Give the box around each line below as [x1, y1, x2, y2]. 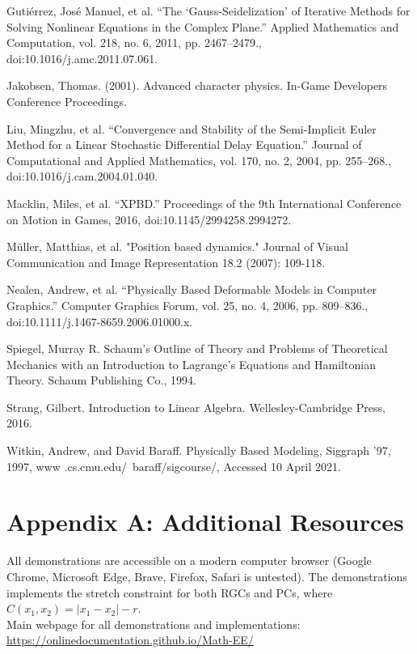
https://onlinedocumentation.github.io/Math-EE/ [6, 631, 254, 648]
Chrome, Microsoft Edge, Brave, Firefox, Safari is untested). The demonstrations [6, 567, 407, 584]
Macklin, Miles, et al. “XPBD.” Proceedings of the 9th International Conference [6, 194, 402, 211]
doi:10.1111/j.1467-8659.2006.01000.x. [6, 312, 193, 329]
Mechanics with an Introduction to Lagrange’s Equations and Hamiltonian [6, 355, 376, 372]
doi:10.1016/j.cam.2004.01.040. [6, 168, 158, 185]
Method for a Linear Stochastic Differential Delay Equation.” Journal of [6, 136, 362, 153]
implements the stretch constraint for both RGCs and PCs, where [6, 584, 333, 601]
